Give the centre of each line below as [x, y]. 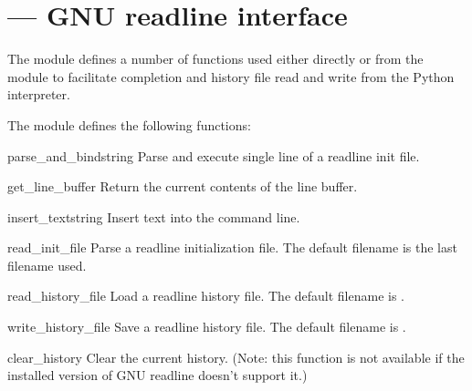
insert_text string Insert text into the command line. [154, 216]
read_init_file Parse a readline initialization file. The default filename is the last [232, 247]
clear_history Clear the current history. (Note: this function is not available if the [236, 357]
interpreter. [39, 94]
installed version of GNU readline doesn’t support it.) [157, 375]
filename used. [47, 265]
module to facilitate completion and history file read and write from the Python [231, 76]
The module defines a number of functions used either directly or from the [215, 59]
